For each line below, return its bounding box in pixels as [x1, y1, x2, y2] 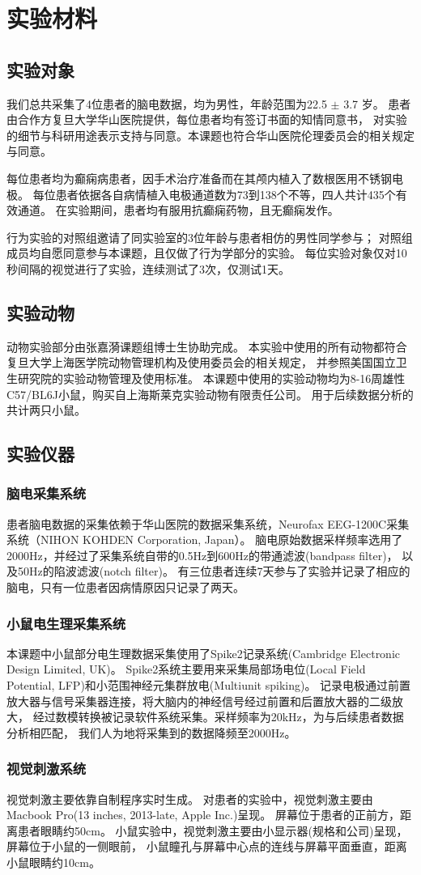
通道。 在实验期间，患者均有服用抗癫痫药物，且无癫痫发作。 [17, 202, 339, 219]
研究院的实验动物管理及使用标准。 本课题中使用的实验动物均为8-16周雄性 [17, 369, 406, 386]
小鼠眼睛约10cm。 [6, 854, 100, 871]
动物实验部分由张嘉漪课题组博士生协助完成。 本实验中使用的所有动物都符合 [6, 338, 407, 355]
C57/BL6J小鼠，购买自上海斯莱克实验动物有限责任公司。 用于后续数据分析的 [6, 385, 414, 402]
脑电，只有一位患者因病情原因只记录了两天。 [6, 579, 245, 596]
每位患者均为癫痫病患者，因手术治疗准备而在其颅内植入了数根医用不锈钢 [6, 169, 392, 186]
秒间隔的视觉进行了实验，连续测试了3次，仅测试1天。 [6, 260, 290, 277]
